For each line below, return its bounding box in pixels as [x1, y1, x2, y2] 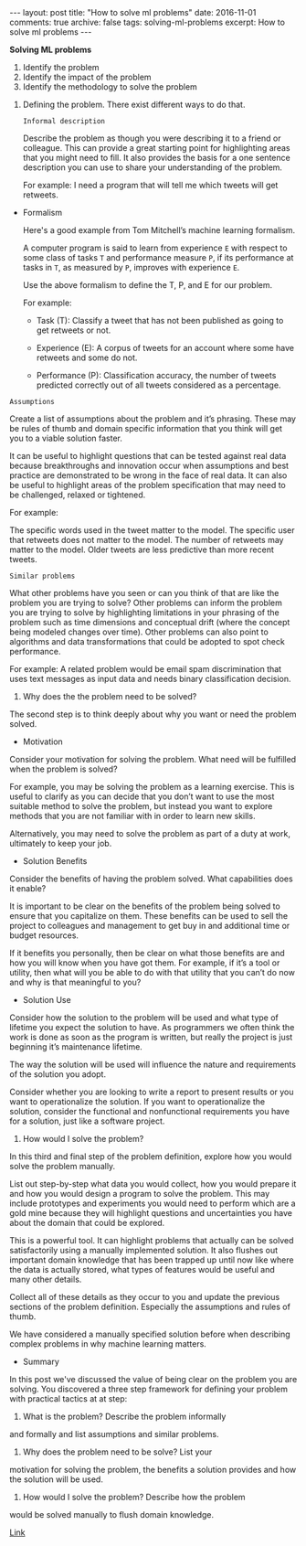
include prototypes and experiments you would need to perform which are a [9, 1198, 296, 1209]
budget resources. [9, 930, 79, 941]
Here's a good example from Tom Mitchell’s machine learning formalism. [22, 225, 296, 235]
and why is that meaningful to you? [9, 976, 142, 987]
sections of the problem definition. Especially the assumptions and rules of [9, 1301, 290, 1312]
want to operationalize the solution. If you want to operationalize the [9, 1096, 266, 1107]
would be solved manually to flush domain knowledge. [9, 1509, 215, 1519]
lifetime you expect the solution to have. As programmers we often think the [9, 1022, 295, 1032]
